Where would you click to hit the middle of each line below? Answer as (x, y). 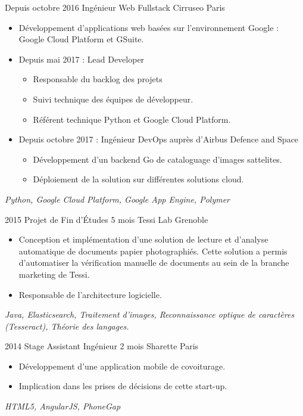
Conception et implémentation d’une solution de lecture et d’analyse (143, 239)
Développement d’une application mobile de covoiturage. (122, 366)
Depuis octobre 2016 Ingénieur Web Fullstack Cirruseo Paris (115, 7)
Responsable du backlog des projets (98, 79)
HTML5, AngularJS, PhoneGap (63, 406)
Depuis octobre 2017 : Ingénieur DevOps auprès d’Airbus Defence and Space (159, 139)
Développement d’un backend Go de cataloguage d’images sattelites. (157, 159)
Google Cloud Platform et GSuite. (81, 39)
